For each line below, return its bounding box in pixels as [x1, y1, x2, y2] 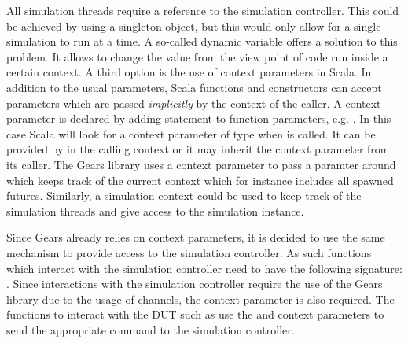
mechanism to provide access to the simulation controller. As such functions [6, 244, 372, 260]
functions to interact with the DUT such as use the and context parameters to [6, 306, 384, 323]
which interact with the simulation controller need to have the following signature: [6, 260, 402, 276]
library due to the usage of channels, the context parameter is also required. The [6, 290, 395, 307]
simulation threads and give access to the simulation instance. [6, 202, 304, 219]
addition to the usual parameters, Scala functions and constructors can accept [6, 79, 382, 95]
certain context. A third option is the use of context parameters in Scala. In [6, 64, 372, 80]
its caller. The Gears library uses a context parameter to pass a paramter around [6, 156, 396, 172]
